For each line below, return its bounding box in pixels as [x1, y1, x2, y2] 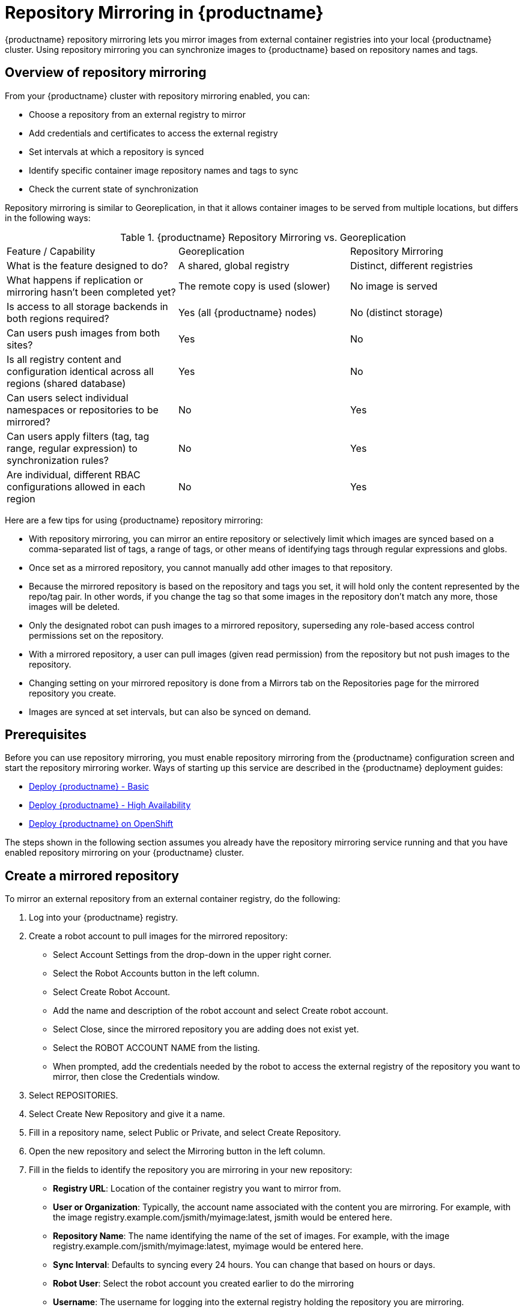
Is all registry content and [7, 353, 121, 365]
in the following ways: [5, 212, 91, 223]
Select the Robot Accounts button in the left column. [53, 968, 259, 979]
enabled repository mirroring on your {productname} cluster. [5, 847, 244, 858]
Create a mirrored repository [5, 868, 179, 883]
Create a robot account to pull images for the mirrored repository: [29, 931, 288, 942]
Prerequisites [5, 727, 86, 743]
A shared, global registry [178, 259, 290, 272]
